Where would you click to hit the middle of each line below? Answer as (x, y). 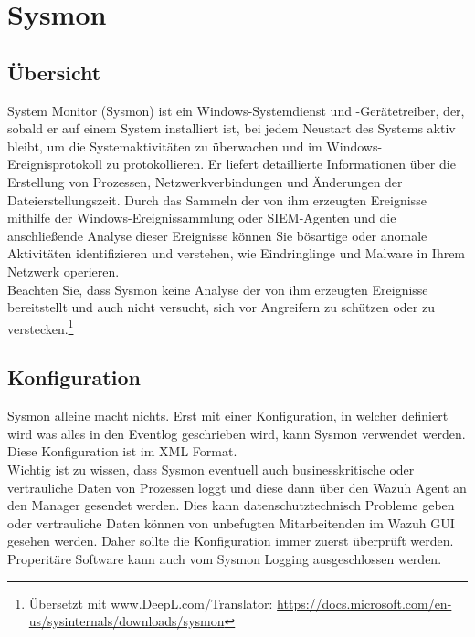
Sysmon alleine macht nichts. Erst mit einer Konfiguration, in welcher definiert (228, 416)
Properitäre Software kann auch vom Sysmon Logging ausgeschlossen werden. (225, 558)
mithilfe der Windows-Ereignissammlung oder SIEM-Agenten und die (202, 218)
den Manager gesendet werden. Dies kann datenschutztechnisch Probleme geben (231, 505)
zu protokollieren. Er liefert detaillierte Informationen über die (281, 164)
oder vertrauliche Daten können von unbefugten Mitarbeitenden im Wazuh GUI (231, 522)
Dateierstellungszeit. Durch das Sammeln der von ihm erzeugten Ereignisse (217, 199)
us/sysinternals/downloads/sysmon (127, 621)
